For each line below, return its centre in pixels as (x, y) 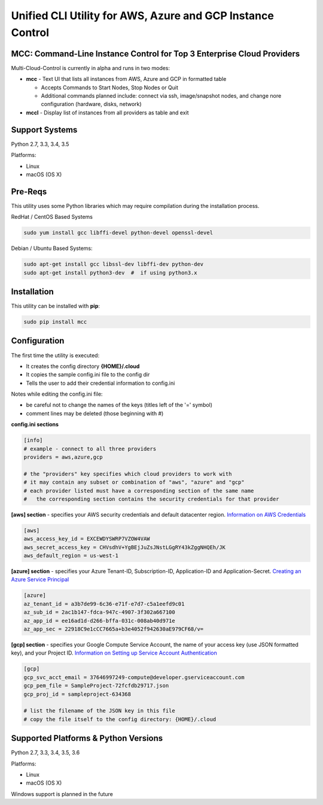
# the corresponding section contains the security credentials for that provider (151, 499)
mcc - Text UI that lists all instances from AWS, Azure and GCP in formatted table (126, 79)
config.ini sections (35, 424)
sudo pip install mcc (55, 322)
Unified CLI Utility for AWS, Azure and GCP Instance (143, 16)
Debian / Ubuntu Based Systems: (52, 248)
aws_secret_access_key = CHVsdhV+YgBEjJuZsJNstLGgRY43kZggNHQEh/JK (125, 547)
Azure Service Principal (40, 580)
